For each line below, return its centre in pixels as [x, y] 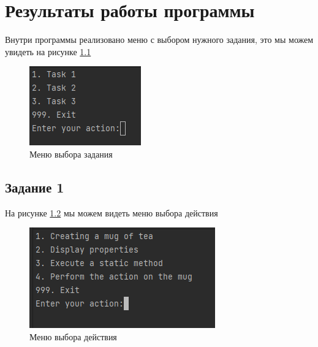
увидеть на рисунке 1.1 [48, 51]
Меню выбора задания [71, 154]
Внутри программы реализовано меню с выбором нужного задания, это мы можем [159, 40]
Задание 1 [35, 187]
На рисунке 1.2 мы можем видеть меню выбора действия [112, 212]
